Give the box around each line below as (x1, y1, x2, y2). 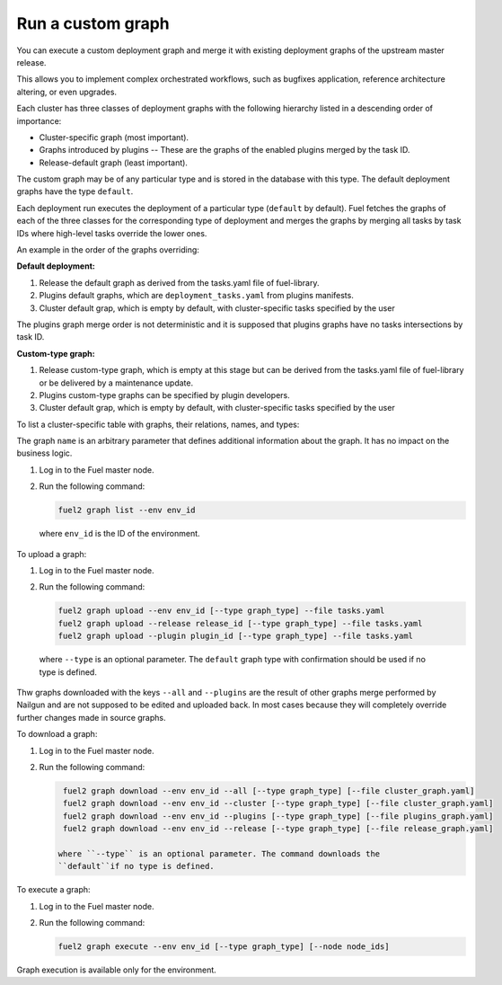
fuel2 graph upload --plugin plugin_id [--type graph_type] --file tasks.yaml (57, 631, 413, 642)
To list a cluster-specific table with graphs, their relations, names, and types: (16, 419, 300, 430)
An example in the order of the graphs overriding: (16, 244, 199, 255)
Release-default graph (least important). (39, 157, 189, 168)
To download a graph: (16, 729, 98, 740)
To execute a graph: (16, 884, 91, 895)
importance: (16, 115, 62, 126)
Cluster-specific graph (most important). (39, 131, 189, 143)
